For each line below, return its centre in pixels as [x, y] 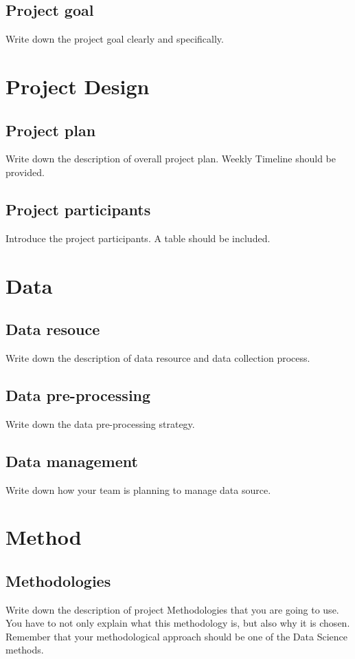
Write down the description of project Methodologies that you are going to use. [172, 609]
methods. [25, 650]
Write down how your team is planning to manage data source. [138, 489]
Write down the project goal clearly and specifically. [115, 39]
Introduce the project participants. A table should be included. [138, 238]
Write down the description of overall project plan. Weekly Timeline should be [171, 159]
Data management [72, 461]
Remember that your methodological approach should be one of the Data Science [176, 636]
